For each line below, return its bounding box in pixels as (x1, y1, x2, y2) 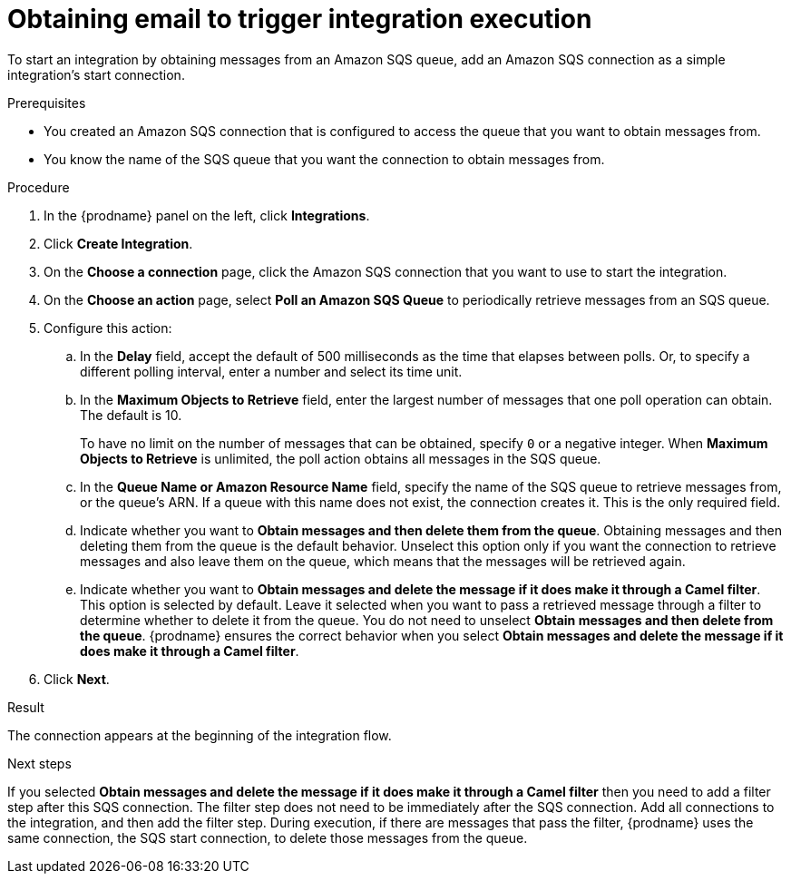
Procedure (7, 179, 70, 195)
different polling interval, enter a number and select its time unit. (80, 363, 463, 379)
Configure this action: (44, 319, 172, 336)
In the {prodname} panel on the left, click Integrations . (44, 207, 370, 223)
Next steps (7, 755, 72, 771)
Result (7, 699, 44, 715)
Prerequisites (7, 94, 86, 111)
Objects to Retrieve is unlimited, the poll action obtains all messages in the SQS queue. (80, 450, 601, 466)
